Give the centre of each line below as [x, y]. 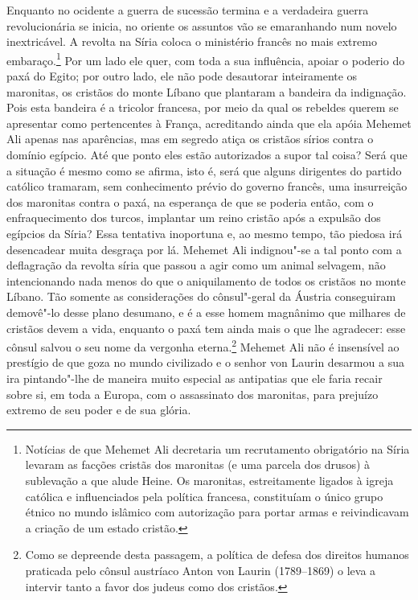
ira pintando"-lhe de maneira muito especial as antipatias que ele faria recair [195, 378]
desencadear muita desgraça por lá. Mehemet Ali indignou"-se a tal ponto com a [204, 249]
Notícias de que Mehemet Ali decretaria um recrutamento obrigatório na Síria [217, 448]
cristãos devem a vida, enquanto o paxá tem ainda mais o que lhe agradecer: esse [206, 328]
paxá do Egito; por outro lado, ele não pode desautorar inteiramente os [182, 76]
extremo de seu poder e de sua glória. [99, 410]
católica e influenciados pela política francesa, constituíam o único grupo [204, 496]
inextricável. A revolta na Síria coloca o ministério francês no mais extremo [192, 41]
